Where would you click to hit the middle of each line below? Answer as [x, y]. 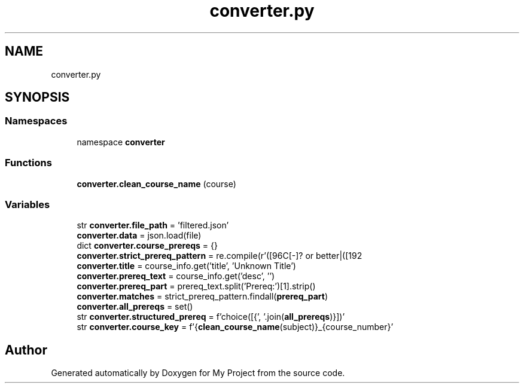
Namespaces [36, 121]
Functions [28, 163]
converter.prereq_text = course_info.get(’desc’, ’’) [176, 276]
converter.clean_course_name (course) [156, 184]
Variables [28, 204]
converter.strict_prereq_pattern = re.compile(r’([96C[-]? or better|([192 [220, 256]
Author [26, 350]
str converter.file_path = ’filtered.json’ [153, 225]
